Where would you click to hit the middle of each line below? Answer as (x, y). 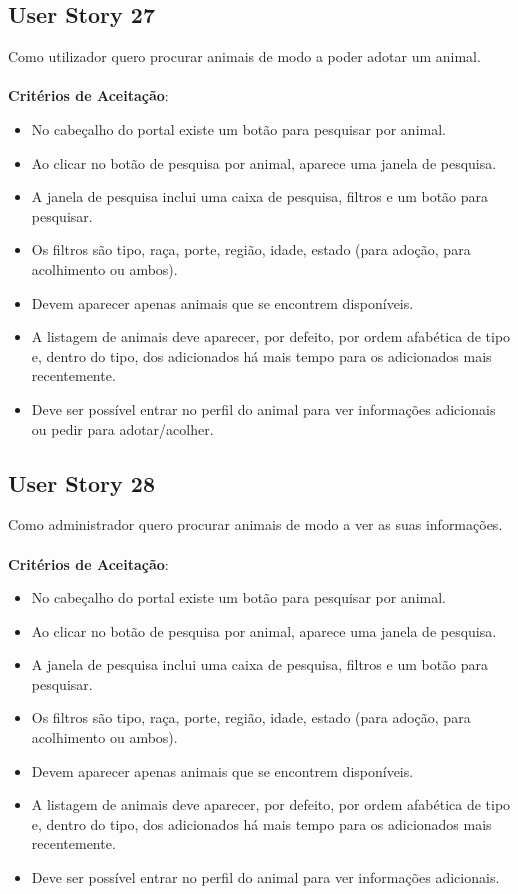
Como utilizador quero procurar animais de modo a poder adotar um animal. (244, 56)
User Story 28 (81, 482)
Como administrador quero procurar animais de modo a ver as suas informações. (255, 524)
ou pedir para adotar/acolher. (122, 428)
